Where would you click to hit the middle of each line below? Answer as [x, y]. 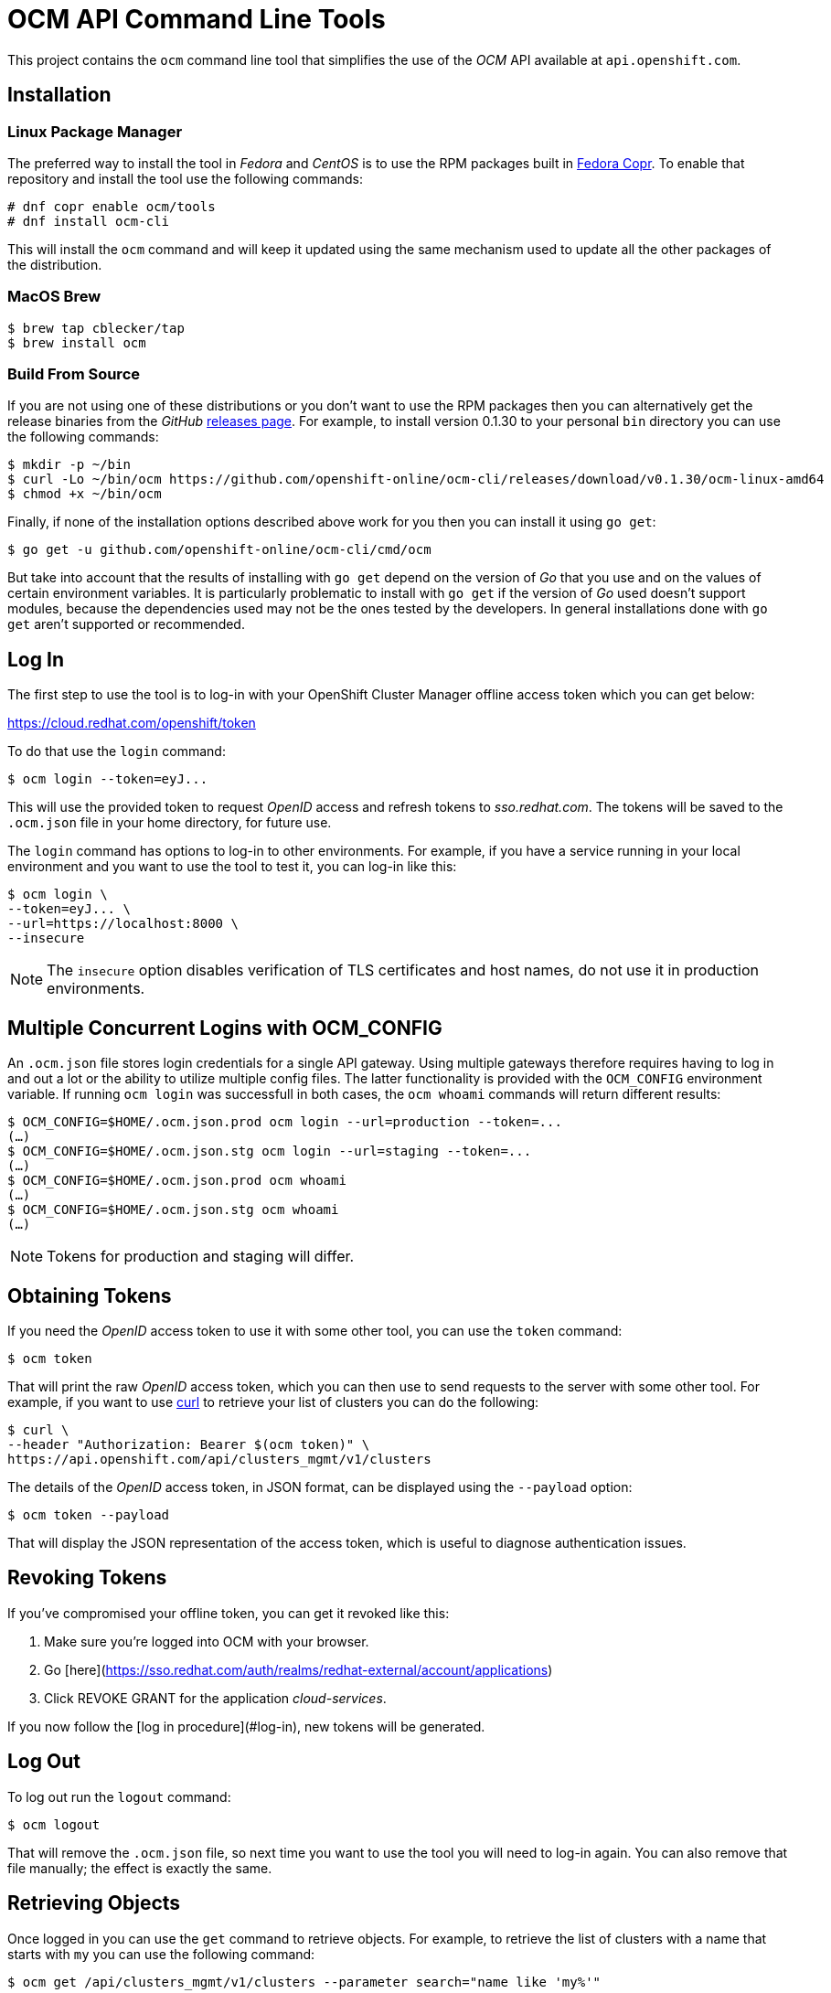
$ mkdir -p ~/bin [69, 465]
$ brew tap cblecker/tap [96, 328]
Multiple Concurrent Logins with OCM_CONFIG [225, 1028]
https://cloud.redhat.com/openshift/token [132, 723]
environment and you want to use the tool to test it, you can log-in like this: [232, 867]
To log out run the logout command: [119, 1796]
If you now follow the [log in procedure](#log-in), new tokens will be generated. [246, 1726]
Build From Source [74, 374]
